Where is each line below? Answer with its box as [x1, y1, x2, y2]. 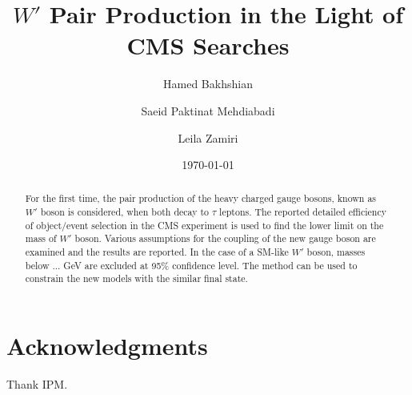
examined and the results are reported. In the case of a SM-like [25, 245, 289, 259]
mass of [25, 232, 57, 245]
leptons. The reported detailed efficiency [219, 205, 386, 219]
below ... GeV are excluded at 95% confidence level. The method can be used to [25, 258, 358, 272]
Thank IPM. [6, 376, 68, 393]
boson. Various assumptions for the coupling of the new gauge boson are [74, 232, 376, 245]
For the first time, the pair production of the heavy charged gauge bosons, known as [25, 191, 377, 205]
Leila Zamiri [178, 129, 238, 146]
